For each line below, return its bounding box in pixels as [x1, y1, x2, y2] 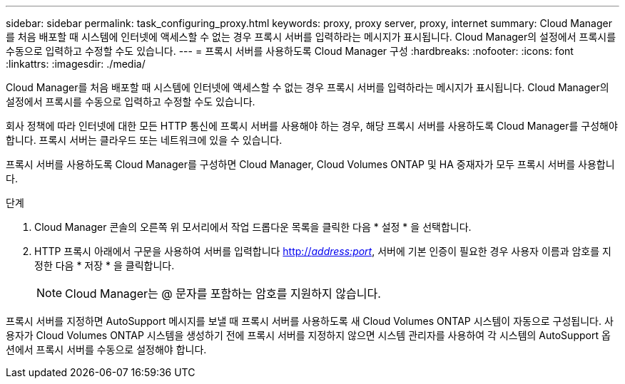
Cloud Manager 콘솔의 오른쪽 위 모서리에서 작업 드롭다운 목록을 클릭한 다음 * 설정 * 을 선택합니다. [34, 221, 472, 233]
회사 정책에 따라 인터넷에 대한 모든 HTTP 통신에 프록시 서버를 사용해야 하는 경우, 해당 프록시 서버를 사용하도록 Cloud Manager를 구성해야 [6, 120, 618, 132]
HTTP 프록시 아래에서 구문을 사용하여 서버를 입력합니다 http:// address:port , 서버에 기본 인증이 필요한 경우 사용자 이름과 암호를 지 [34, 245, 611, 257]
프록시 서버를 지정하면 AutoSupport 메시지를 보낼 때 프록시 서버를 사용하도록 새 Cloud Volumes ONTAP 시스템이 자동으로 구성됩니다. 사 [6, 315, 614, 327]
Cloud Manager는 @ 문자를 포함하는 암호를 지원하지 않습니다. [65, 286, 381, 301]
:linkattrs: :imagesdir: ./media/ [6, 58, 146, 70]
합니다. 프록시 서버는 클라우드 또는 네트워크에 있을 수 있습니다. [6, 134, 283, 146]
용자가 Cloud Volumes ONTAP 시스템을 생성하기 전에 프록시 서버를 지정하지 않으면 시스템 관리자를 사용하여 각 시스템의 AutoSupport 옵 [6, 329, 611, 341]
